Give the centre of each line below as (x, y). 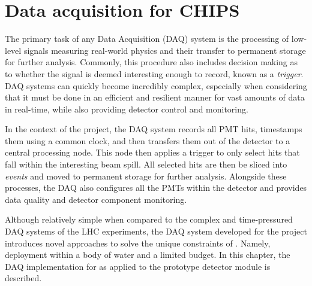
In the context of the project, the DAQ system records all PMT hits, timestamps (154, 129)
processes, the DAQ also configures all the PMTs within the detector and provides (156, 188)
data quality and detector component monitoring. (96, 199)
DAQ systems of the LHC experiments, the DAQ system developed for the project (156, 231)
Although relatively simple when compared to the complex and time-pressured (149, 219)
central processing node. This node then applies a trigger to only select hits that (152, 152)
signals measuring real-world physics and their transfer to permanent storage (165, 50)
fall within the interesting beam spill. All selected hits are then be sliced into (146, 164)
